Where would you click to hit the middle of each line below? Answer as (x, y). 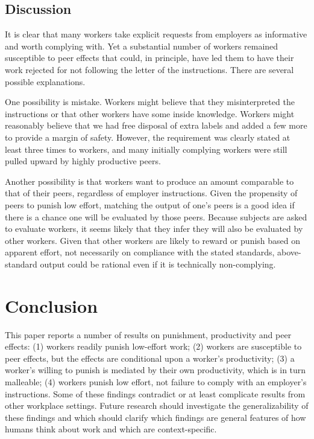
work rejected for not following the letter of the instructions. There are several (149, 69)
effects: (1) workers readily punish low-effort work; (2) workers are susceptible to (153, 346)
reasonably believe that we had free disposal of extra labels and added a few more (156, 125)
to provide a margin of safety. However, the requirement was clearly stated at (148, 137)
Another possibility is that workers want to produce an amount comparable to (149, 181)
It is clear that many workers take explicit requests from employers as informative (156, 34)
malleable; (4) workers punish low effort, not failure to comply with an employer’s (156, 381)
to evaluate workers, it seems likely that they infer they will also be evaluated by (154, 229)
